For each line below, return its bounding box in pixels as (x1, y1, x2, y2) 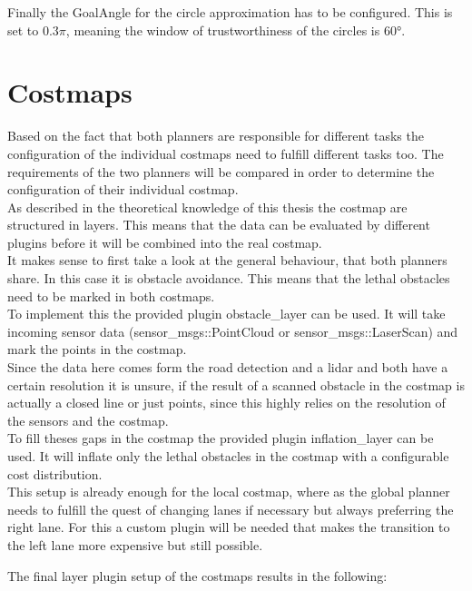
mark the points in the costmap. (7, 340, 187, 359)
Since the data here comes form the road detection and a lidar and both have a (7, 358, 448, 377)
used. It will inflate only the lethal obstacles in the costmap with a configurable (7, 447, 449, 465)
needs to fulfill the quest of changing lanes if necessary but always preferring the (7, 499, 454, 518)
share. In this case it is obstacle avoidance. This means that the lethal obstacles (7, 269, 450, 288)
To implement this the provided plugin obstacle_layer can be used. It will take (7, 304, 446, 323)
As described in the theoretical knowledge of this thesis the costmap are (7, 197, 408, 216)
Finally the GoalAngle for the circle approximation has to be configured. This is (7, 3, 453, 21)
